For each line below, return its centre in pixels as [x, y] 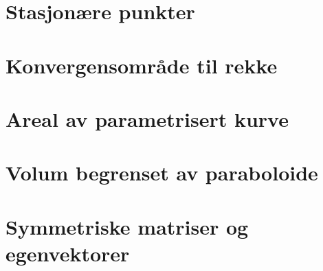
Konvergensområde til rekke [142, 65]
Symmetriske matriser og [127, 226]
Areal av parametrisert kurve [147, 118]
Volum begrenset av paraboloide [162, 173]
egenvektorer [68, 253]
